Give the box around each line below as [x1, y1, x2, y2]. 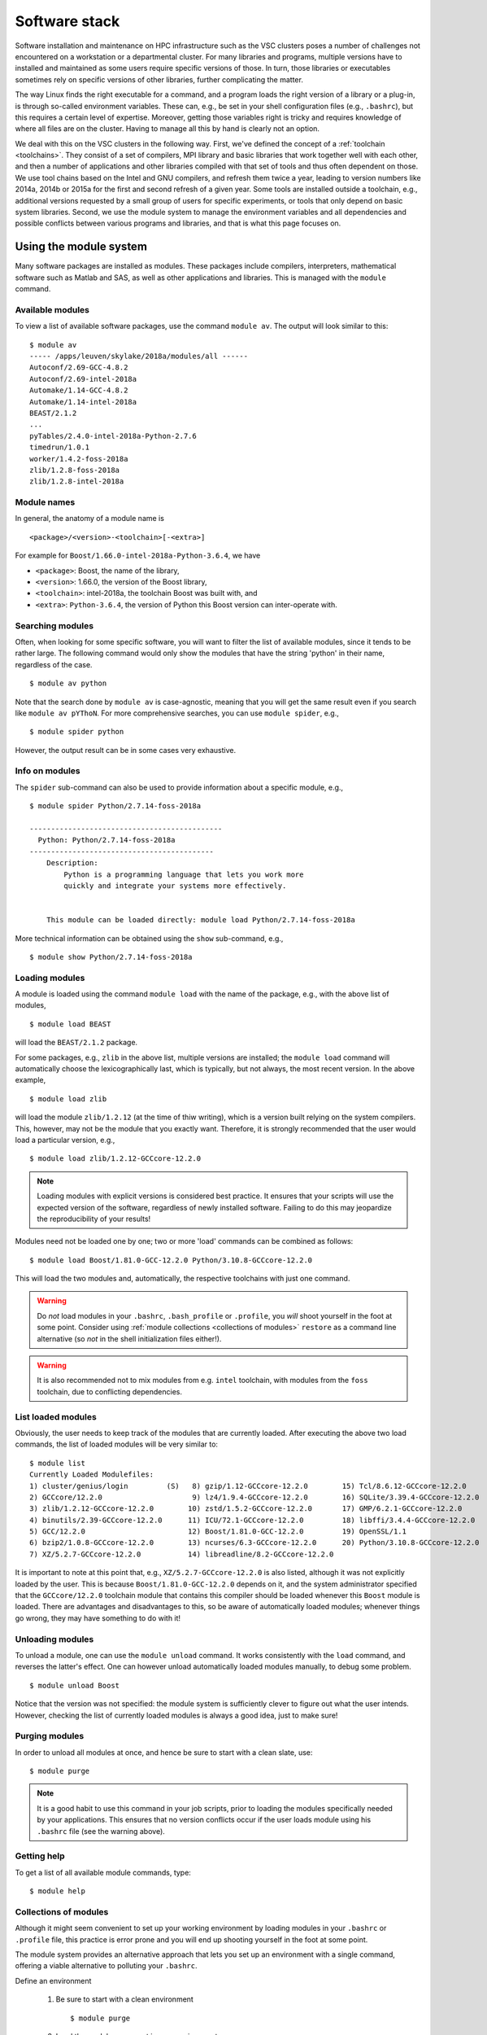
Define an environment [15, 1976, 92, 1985]
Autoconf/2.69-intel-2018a [29, 374, 137, 383]
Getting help [15, 1850, 65, 1862]
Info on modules [15, 765, 80, 777]
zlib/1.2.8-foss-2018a [29, 465, 120, 475]
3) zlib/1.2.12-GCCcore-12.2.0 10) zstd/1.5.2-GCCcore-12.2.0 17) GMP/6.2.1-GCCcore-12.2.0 [29, 1504, 463, 1513]
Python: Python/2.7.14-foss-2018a [37, 835, 176, 845]
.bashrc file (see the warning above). [37, 1826, 166, 1836]
